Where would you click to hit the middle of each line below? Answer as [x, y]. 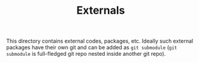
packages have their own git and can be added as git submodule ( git [92, 47]
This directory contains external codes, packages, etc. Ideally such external [100, 41]
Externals [101, 10]
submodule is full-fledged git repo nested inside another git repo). [86, 54]
